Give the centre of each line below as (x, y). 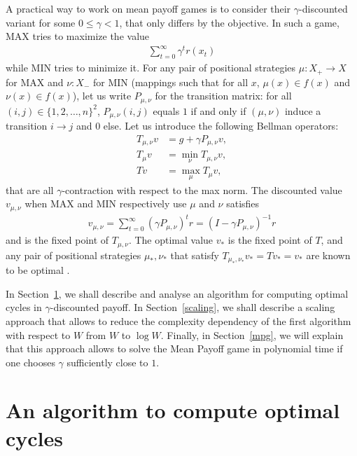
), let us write (102, 96)
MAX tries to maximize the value (78, 36)
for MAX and (35, 82)
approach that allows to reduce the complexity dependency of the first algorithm (178, 320)
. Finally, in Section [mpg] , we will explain (252, 334)
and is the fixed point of (57, 240)
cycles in (24, 307)
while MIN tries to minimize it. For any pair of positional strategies (151, 68)
